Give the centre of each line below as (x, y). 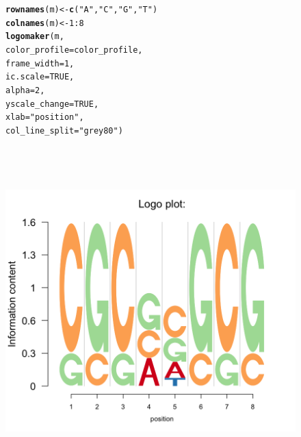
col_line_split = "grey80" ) (64, 130)
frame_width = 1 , (40, 63)
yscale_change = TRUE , (52, 104)
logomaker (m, (35, 37)
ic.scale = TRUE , (40, 77)
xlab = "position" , (45, 117)
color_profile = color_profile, (74, 50)
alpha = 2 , (25, 90)
